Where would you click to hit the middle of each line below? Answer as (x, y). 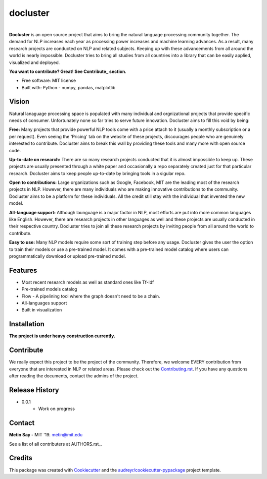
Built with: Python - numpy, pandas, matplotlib (68, 87)
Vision (19, 102)
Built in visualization (42, 310)
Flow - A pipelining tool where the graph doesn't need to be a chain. (91, 296)
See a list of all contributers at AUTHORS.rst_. (56, 444)
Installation (27, 324)
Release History (34, 390)
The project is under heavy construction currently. (62, 336)
